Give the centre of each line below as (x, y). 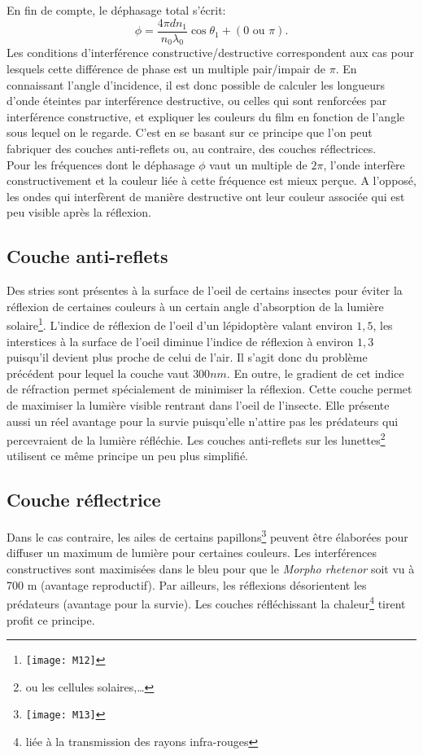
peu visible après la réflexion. (79, 212)
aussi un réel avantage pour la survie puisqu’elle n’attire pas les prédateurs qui (203, 421)
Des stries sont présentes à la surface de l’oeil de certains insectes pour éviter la (205, 290)
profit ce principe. (51, 619)
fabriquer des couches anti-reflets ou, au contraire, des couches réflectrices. (192, 149)
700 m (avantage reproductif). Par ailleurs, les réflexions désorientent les (187, 584)
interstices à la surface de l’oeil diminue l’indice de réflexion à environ (180, 341)
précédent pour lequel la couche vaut (98, 373)
